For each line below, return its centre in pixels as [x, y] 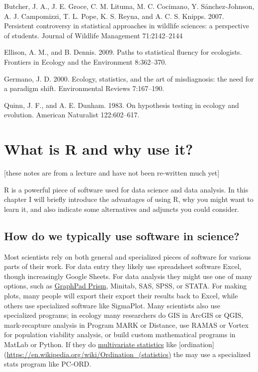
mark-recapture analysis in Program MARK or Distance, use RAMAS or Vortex [126, 325]
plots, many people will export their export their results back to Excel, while [121, 296]
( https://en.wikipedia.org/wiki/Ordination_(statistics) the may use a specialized [128, 354]
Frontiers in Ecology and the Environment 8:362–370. [86, 61]
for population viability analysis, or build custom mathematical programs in [120, 334]
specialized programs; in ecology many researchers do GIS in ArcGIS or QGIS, [124, 315]
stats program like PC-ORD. [48, 364]
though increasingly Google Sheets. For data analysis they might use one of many [128, 276]
